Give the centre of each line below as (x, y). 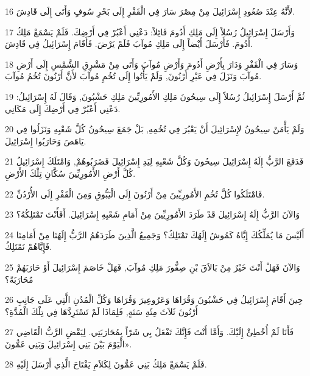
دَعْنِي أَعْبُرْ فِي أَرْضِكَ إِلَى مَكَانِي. (63, 108)
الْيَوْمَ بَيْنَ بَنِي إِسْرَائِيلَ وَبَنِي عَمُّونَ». (69, 343)
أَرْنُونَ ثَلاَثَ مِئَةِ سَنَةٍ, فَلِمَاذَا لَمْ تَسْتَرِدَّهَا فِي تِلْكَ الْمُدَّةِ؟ (101, 311)
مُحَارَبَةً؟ (19, 279)
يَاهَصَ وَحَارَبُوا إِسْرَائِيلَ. (46, 140)
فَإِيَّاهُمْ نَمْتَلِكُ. (29, 247)
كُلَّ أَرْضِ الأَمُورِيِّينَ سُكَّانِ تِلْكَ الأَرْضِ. (70, 173)
